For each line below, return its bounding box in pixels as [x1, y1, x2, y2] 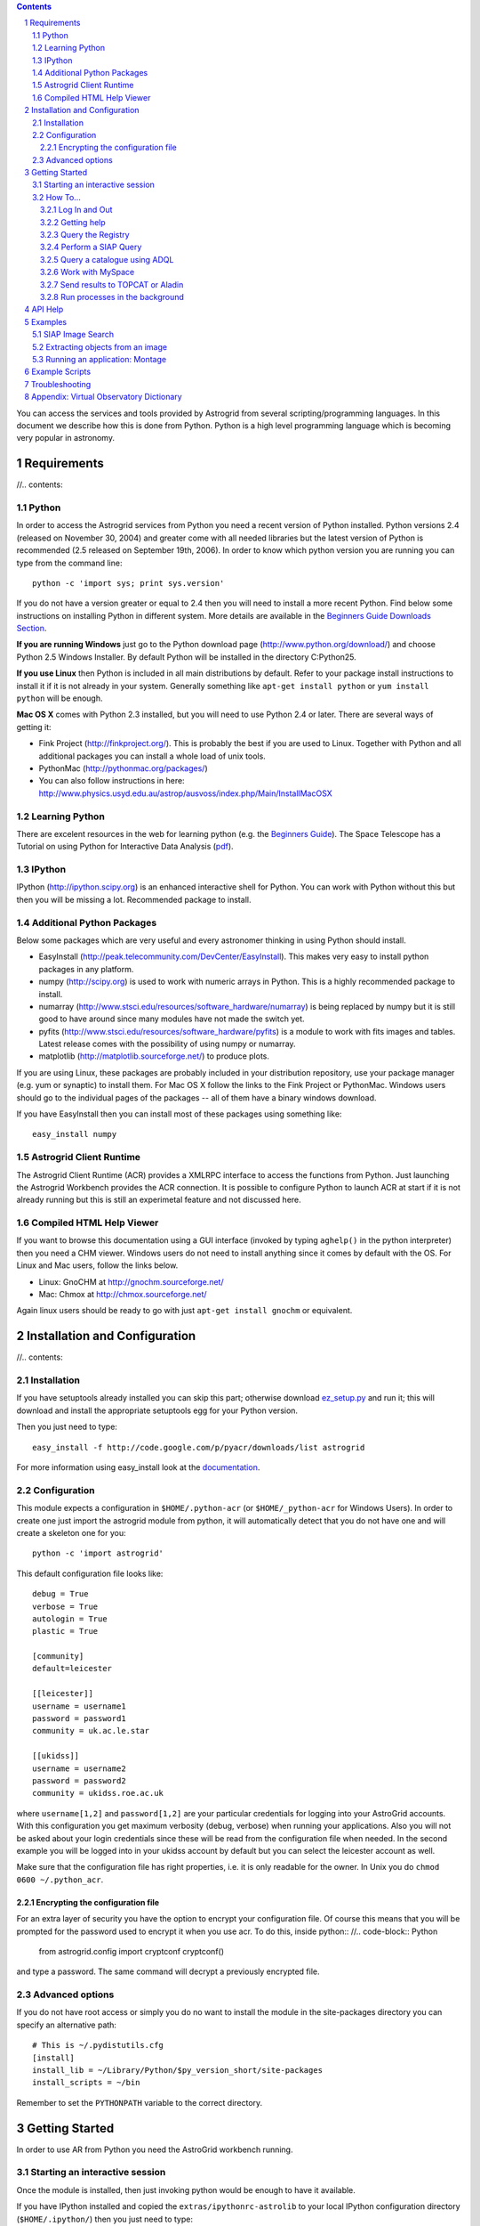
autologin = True [32, 1613, 108, 1624]
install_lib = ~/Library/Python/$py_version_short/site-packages [32, 2066, 324, 2075]
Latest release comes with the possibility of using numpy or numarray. [38, 1038, 297, 1050]
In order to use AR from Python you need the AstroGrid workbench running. [16, 2144, 293, 2155]
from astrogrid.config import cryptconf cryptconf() [38, 1946, 225, 1956]
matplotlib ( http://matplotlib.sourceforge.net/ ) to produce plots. [38, 1051, 270, 1061]
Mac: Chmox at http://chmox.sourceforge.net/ [38, 1289, 208, 1300]
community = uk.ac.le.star [32, 1726, 150, 1736]
